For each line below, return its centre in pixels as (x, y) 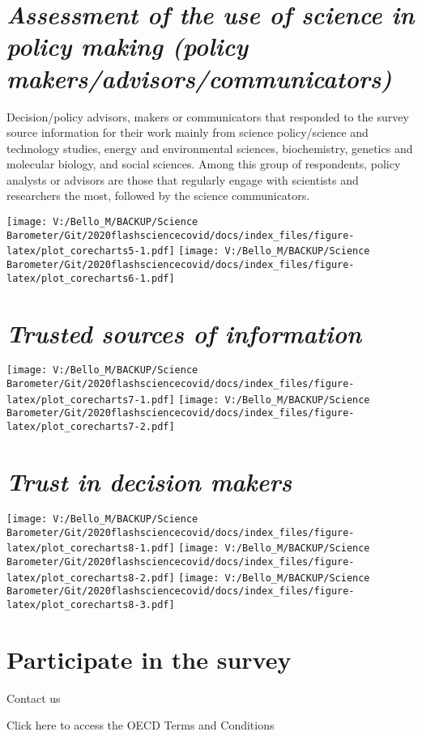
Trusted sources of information (184, 333)
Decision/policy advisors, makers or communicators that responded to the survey (208, 116)
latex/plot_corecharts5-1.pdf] (91, 251)
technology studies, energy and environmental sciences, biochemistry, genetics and (210, 148)
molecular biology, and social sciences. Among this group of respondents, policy (204, 164)
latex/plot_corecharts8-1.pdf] (91, 549)
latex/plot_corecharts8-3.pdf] (91, 604)
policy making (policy (128, 46)
